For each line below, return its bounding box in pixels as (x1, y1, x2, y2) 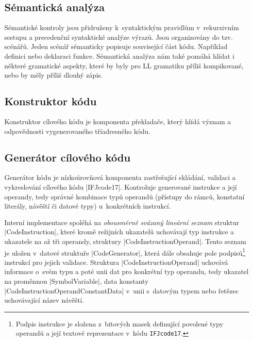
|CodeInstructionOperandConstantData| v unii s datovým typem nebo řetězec (4, 285, 239, 295)
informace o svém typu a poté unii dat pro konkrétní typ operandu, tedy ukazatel (4, 266, 249, 276)
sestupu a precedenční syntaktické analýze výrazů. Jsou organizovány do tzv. (4, 32, 233, 42)
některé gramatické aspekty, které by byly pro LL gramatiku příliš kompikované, (4, 60, 244, 70)
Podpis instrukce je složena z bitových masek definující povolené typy (16, 318, 223, 328)
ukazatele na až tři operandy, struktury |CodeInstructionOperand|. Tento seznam (4, 236, 246, 246)
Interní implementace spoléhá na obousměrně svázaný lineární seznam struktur (4, 217, 239, 227)
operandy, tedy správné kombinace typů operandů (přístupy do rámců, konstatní (4, 191, 245, 201)
